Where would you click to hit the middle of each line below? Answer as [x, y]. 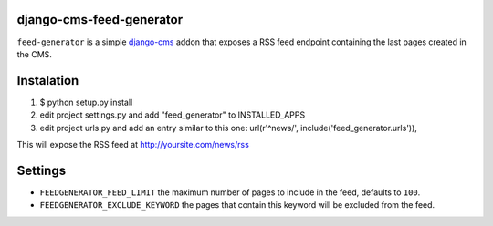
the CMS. [34, 54]
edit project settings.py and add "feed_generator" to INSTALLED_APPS [173, 115]
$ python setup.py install [86, 102]
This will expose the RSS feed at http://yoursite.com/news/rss [133, 144]
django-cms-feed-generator [100, 20]
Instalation [48, 81]
